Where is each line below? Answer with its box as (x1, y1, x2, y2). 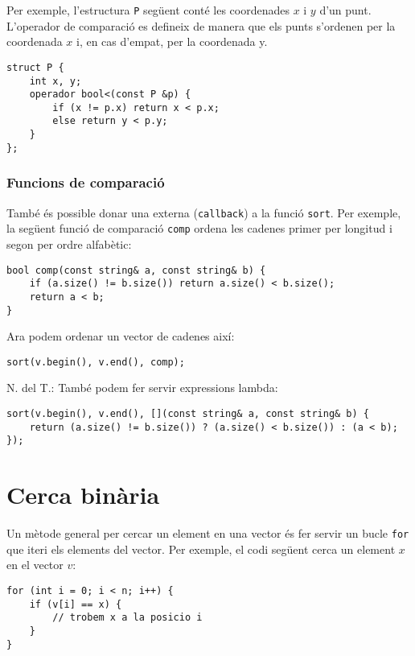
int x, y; (29, 75, 82, 87)
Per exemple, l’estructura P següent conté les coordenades (6, 2, 290, 18)
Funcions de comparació (6, 172, 165, 192)
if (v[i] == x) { (29, 598, 122, 610)
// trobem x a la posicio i (52, 612, 203, 624)
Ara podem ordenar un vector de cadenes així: (6, 328, 235, 345)
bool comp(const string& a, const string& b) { (6, 264, 266, 276)
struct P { (6, 61, 64, 73)
